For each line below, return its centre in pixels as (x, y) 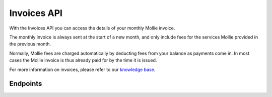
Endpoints (26, 84)
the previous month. (30, 44)
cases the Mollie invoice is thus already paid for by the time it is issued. (83, 60)
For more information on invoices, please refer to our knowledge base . (82, 69)
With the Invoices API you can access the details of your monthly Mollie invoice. (92, 28)
